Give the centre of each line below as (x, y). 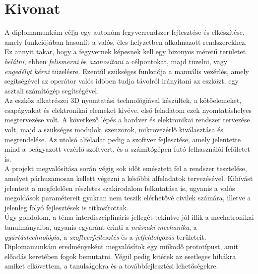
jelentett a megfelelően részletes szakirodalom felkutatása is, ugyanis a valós (120, 188)
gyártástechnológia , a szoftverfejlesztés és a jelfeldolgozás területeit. (105, 236)
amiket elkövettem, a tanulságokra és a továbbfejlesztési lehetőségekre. (111, 266)
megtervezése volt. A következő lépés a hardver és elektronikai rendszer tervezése (127, 120)
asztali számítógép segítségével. (52, 90)
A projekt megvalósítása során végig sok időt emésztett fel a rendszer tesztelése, (126, 168)
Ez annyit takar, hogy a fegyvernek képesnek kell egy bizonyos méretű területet (125, 51)
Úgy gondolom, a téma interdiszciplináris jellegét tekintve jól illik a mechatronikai (129, 217)
